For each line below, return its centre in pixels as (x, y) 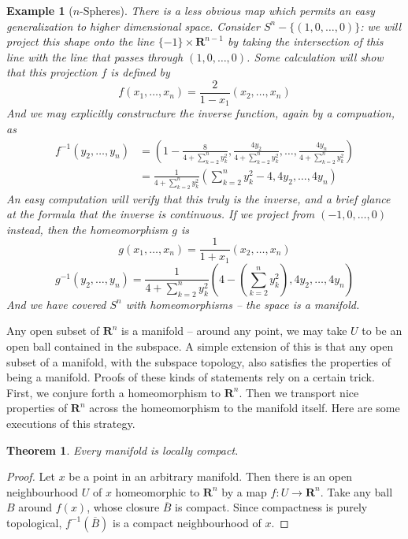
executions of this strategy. (71, 424)
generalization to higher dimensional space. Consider (133, 26)
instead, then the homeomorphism (87, 229)
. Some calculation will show (315, 56)
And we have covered (56, 304)
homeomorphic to (158, 491)
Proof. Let (31, 476)
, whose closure (123, 507)
